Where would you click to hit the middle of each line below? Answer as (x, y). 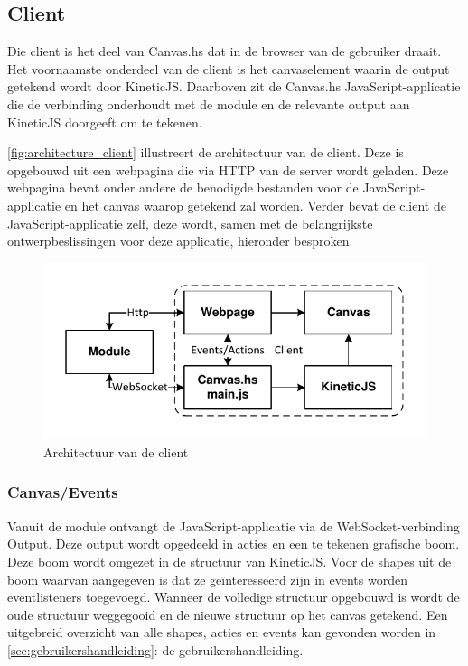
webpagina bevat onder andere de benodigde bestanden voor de (183, 188)
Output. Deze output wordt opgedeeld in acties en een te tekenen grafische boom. (234, 544)
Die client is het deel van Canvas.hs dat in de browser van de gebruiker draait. (225, 51)
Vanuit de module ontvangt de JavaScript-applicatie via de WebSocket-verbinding (234, 525)
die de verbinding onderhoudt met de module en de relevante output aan (209, 103)
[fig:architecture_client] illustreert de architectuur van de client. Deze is (206, 152)
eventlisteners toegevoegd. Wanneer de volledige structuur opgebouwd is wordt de (234, 597)
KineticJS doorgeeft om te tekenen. (105, 122)
